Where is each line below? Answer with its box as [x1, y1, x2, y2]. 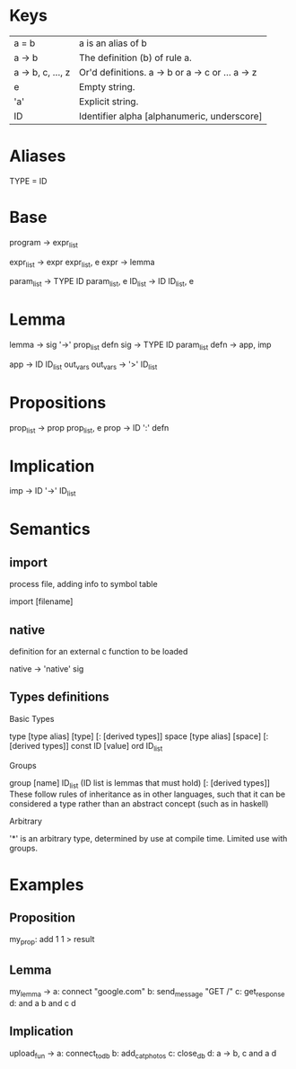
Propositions [9, 392, 107, 413]
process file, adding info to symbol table [9, 579, 159, 590]
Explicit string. [79, 95, 139, 108]
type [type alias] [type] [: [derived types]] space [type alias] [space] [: [9, 730, 269, 742]
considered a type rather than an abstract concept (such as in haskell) [9, 798, 269, 809]
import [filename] [9, 596, 74, 607]
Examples [9, 874, 84, 895]
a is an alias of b [79, 37, 147, 49]
